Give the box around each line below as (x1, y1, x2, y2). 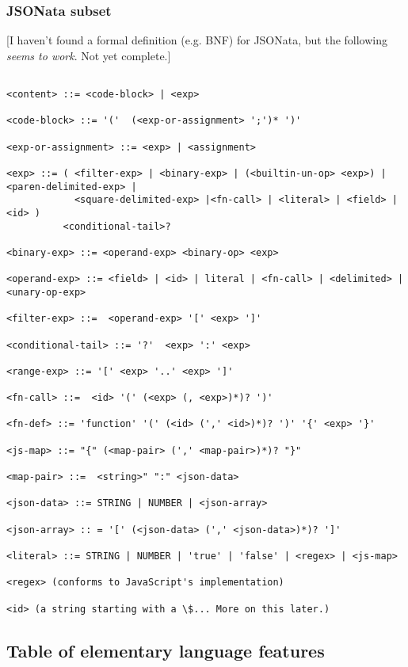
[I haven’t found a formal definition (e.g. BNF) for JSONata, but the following (6, 32, 388, 48)
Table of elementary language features (6, 638, 325, 662)
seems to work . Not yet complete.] (6, 47, 171, 63)
